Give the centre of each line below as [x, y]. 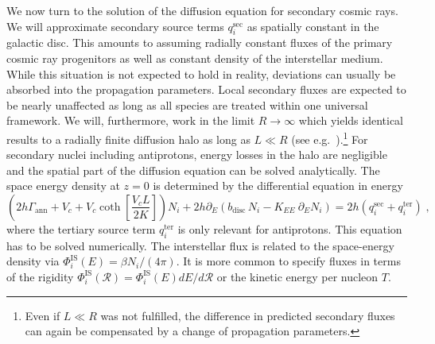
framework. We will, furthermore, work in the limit [131, 120]
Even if [43, 315]
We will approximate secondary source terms [115, 26]
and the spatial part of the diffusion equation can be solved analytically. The [193, 170]
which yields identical [351, 120]
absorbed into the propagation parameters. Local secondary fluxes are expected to [206, 89]
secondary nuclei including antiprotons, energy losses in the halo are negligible [197, 155]
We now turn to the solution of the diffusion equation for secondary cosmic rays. [202, 10]
